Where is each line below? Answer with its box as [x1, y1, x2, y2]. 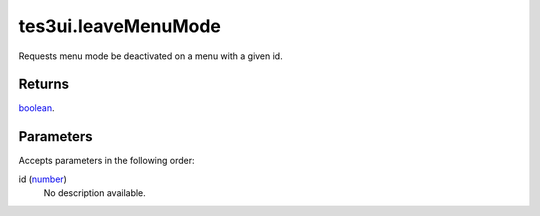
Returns [18, 76, 70, 93]
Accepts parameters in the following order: [18, 155, 195, 167]
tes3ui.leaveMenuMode [18, 15, 222, 37]
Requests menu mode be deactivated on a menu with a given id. [18, 50, 284, 62]
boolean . [18, 102, 55, 114]
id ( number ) [18, 173, 67, 185]
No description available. [43, 187, 147, 199]
